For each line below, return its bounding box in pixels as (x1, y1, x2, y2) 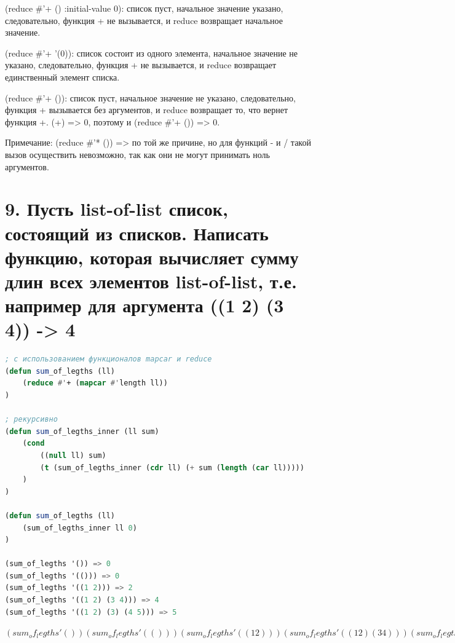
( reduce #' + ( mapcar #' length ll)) (22, 379, 168, 388)
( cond (22, 439, 45, 448)
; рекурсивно (5, 415, 58, 424)
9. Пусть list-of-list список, (5, 196, 228, 221)
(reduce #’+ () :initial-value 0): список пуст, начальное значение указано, (5, 2, 283, 14)
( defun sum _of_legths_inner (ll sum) (5, 427, 159, 436)
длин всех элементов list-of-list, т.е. (5, 268, 297, 293)
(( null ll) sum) (40, 451, 106, 460)
